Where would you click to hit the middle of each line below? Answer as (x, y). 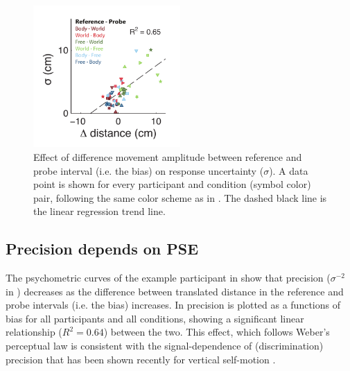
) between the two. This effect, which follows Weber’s (217, 332)
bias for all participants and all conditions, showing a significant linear (155, 318)
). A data (289, 170)
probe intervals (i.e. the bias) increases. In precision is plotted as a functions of (173, 305)
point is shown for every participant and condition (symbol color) (172, 184)
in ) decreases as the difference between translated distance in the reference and (175, 291)
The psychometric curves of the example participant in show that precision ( (168, 278)
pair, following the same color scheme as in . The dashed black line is (180, 197)
